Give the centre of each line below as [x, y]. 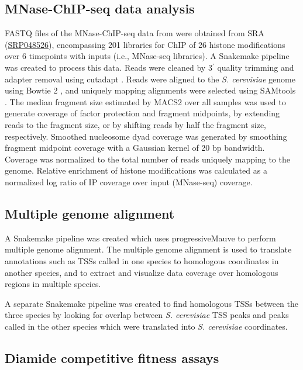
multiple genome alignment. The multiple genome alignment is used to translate [148, 249]
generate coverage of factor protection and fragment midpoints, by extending [142, 113]
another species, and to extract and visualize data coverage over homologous [142, 272]
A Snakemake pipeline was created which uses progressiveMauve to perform [140, 238]
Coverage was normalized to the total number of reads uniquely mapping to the [147, 159]
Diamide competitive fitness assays [112, 357]
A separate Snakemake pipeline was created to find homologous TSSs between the [152, 303]
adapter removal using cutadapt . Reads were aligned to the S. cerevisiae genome [150, 79]
